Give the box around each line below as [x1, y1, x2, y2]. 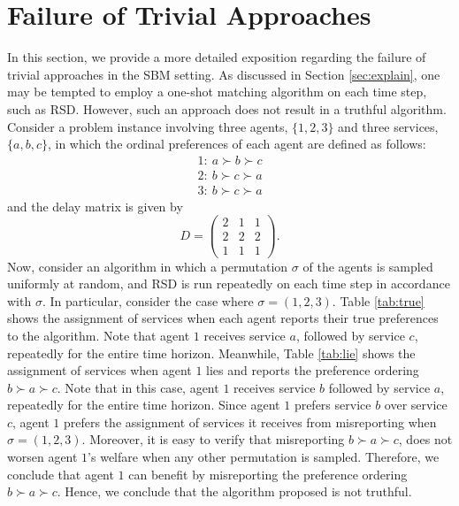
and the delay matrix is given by [7, 196, 183, 215]
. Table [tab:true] [332, 291, 425, 310]
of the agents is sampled [302, 257, 433, 275]
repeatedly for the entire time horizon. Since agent [7, 395, 280, 414]
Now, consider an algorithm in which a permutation [7, 257, 288, 275]
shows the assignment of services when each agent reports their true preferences [7, 309, 439, 327]
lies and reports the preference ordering [206, 361, 419, 379]
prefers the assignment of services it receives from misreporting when [64, 412, 437, 431]
